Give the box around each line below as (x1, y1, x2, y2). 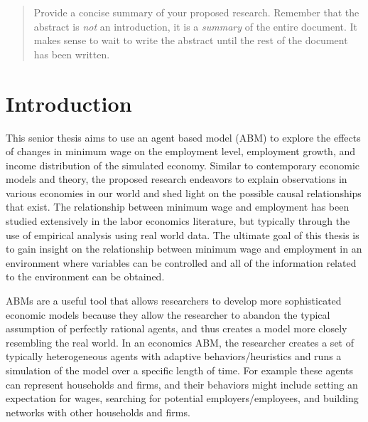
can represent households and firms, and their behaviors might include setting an (6, 376, 358, 391)
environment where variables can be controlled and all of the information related (6, 255, 357, 270)
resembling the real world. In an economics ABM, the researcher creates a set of (6, 334, 354, 349)
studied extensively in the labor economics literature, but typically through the (6, 213, 350, 228)
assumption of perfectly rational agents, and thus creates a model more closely (6, 321, 347, 336)
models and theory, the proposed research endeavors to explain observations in (6, 172, 347, 186)
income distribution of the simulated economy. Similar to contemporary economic (6, 157, 360, 172)
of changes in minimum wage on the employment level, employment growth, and (6, 144, 356, 159)
